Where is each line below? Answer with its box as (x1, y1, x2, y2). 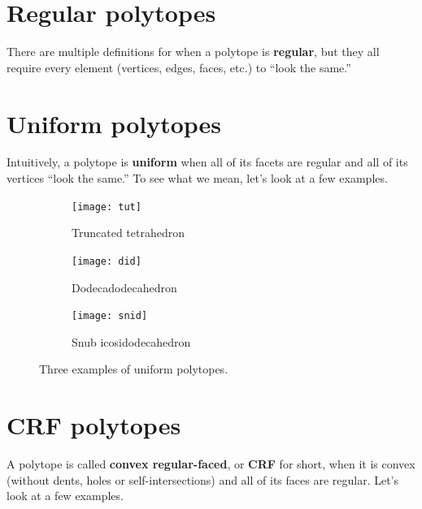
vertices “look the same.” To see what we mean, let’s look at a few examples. (7, 170, 388, 187)
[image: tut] (72, 201, 141, 213)
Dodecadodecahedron (72, 278, 177, 295)
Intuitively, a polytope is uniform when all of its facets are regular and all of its (7, 153, 408, 170)
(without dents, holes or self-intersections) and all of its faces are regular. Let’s (7, 471, 399, 488)
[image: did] (72, 255, 141, 267)
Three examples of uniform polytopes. (39, 360, 228, 377)
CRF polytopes (7, 408, 181, 442)
